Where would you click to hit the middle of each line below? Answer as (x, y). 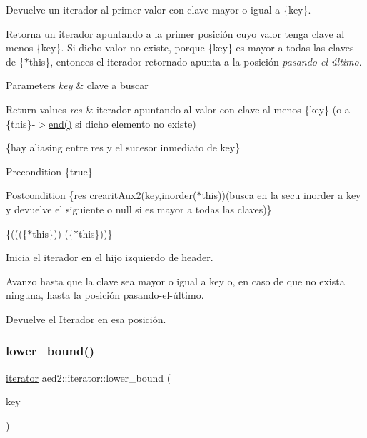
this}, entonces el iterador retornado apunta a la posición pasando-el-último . (195, 61)
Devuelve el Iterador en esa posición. (86, 319)
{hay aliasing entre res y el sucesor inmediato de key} (123, 147)
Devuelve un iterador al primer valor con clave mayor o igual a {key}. (159, 9)
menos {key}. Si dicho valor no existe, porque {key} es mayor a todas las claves (180, 47)
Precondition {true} (49, 171)
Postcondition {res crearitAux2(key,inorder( (101, 195)
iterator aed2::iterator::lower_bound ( (89, 377)
